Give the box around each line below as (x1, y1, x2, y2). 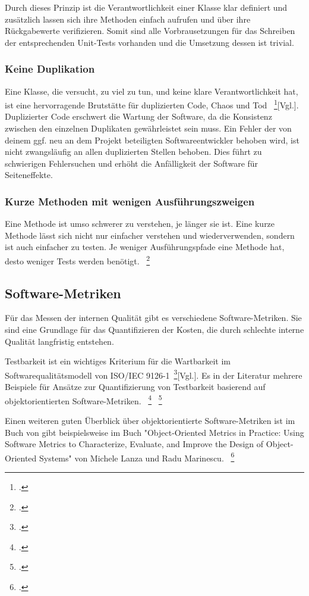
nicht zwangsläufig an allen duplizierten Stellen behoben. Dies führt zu (5, 145, 262, 158)
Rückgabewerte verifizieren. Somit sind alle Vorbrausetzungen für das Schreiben (5, 24, 295, 37)
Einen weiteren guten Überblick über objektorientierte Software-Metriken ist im (5, 414, 295, 426)
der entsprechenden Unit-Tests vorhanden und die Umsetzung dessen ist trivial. (5, 36, 294, 48)
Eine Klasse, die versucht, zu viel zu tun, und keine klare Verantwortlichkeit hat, (5, 85, 298, 97)
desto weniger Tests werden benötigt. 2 (5, 253, 150, 267)
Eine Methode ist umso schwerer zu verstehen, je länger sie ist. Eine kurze (5, 217, 275, 230)
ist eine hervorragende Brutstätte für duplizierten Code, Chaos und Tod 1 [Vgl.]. (5, 97, 299, 111)
